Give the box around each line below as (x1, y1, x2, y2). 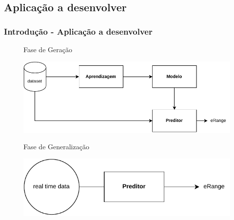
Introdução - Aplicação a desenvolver (4, 25, 153, 37)
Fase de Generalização (23, 141, 89, 152)
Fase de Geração (23, 44, 72, 54)
